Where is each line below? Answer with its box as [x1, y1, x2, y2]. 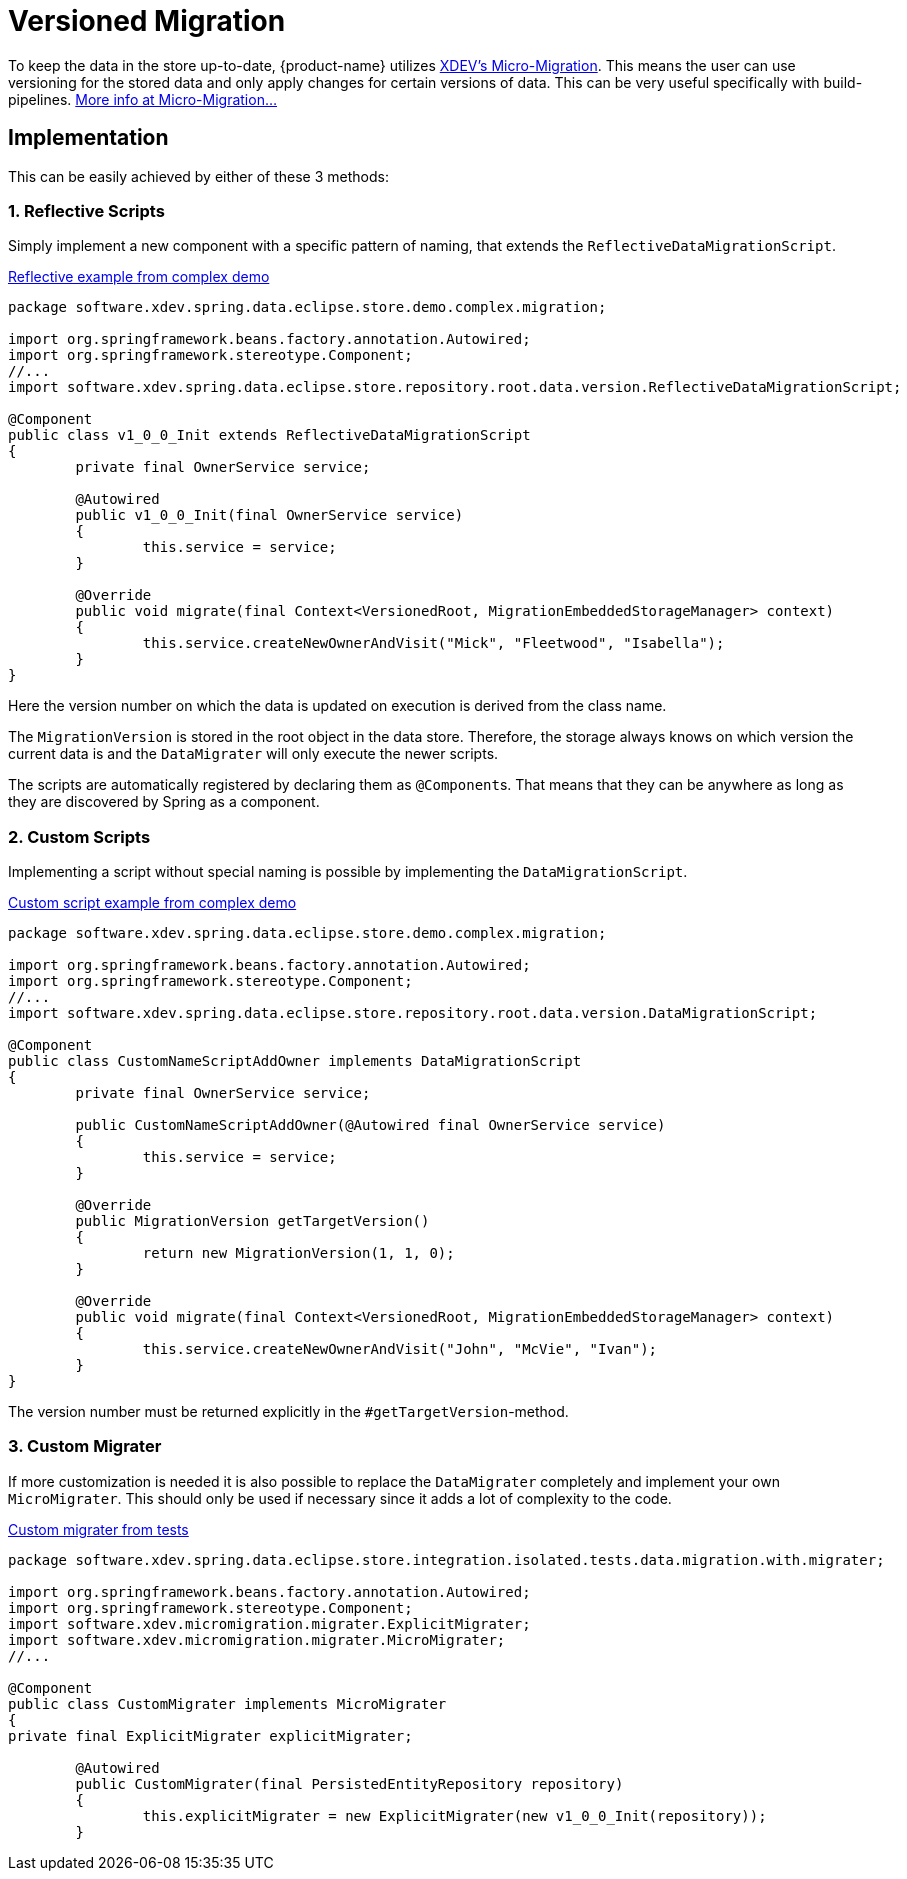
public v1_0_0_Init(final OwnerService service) [75, 507, 464, 524]
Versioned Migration [8, 4, 286, 38]
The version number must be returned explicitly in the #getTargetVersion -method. [8, 1403, 569, 1421]
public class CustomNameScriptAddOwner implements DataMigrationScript [8, 1053, 582, 1070]
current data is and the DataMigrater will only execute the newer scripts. [8, 745, 499, 763]
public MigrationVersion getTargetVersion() [75, 1213, 430, 1230]
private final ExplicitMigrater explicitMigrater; [8, 1727, 413, 1744]
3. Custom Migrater [8, 1436, 162, 1457]
